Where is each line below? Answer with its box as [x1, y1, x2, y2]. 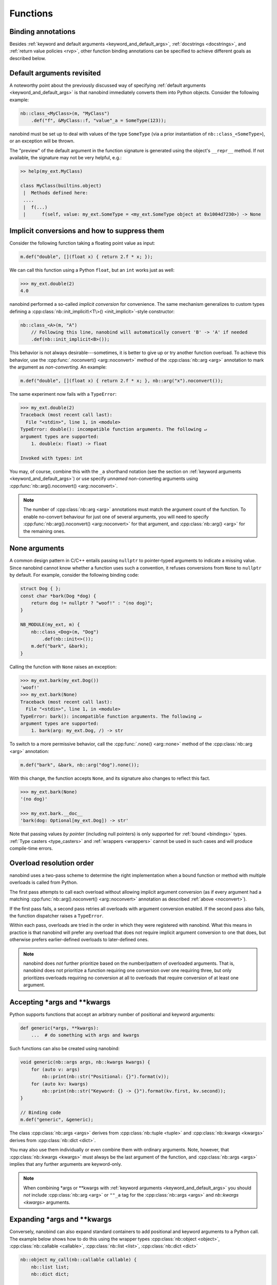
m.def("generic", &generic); [20, 1117, 94, 1123]
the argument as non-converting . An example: [9, 364, 107, 370]
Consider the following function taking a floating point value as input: [9, 240, 155, 246]
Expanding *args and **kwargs [9, 1215, 112, 1224]
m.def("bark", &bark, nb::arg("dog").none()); [20, 762, 140, 768]
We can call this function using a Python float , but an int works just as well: [9, 267, 174, 273]
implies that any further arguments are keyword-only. [9, 1161, 123, 1167]
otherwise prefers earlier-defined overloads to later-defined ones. [9, 937, 149, 943]
